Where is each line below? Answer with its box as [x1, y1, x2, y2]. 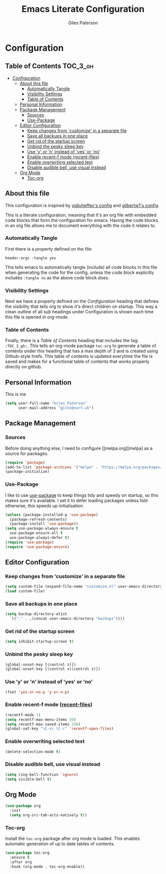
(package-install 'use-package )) [9, 522, 79, 526]
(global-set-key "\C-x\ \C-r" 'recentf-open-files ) [5, 726, 114, 731]
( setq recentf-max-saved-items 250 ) [5, 722, 81, 727]
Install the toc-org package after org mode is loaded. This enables [5, 835, 140, 841]
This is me [5, 392, 26, 397]
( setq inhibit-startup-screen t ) [5, 639, 74, 644]
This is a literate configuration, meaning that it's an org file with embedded [5, 212, 157, 218]
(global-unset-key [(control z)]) [5, 662, 77, 667]
